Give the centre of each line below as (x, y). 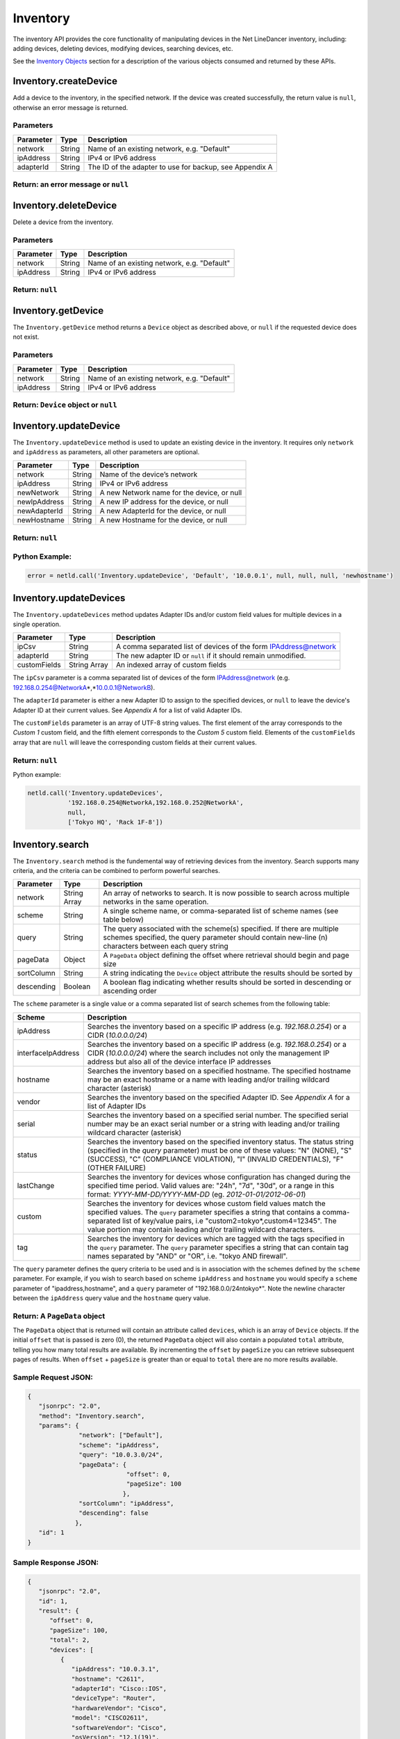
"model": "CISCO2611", (110, 1718)
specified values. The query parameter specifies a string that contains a (204, 1212)
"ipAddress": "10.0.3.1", (115, 1669)
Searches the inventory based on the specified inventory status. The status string (220, 1141)
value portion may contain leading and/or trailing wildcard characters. (201, 1229)
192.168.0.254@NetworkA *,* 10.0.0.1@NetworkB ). (84, 687)
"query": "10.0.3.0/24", (121, 1455)
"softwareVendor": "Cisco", (119, 1728)
